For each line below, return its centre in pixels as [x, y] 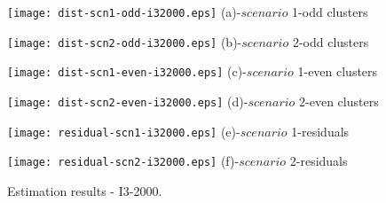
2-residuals [319, 161]
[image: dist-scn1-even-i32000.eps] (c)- [127, 71]
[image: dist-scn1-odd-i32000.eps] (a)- [124, 12]
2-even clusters [339, 101]
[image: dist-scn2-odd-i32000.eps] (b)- [125, 41]
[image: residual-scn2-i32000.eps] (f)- [123, 161]
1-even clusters [338, 71]
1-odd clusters [330, 12]
